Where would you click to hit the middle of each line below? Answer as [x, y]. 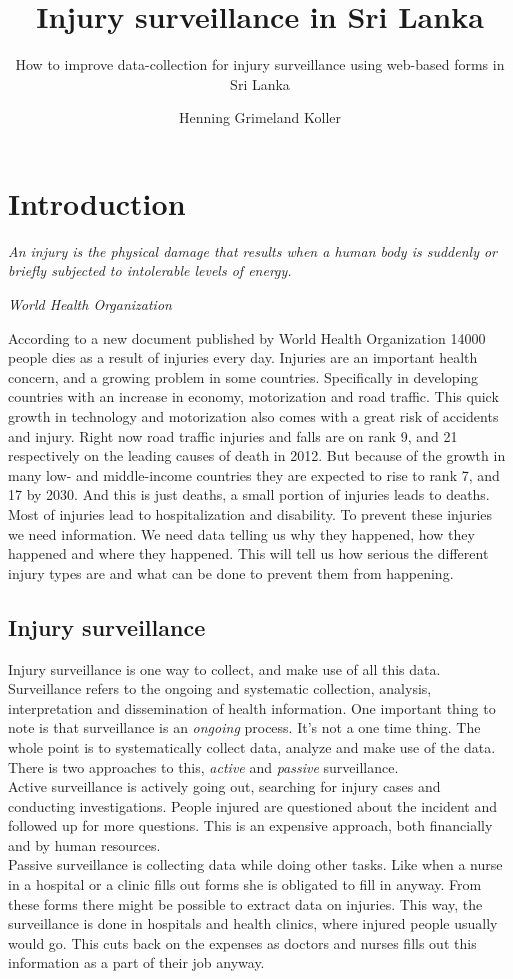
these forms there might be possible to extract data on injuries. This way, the [245, 903]
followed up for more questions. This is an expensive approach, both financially [250, 825]
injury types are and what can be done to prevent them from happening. [231, 572]
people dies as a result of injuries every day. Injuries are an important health [243, 357]
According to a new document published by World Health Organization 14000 [247, 337]
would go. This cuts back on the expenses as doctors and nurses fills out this [242, 942]
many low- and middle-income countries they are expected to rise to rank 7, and [254, 474]
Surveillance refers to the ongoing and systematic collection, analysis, [220, 688]
